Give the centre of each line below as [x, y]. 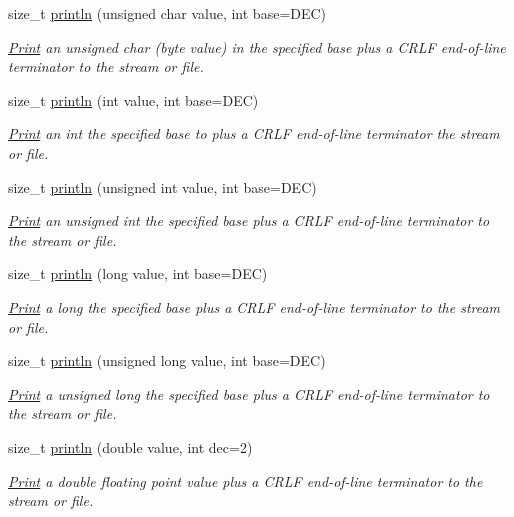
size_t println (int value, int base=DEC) [133, 99]
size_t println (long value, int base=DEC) [138, 273]
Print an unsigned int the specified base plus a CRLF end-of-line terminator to [249, 220]
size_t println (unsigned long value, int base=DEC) [167, 360]
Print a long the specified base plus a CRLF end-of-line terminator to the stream [254, 306]
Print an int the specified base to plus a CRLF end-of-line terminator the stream [254, 133]
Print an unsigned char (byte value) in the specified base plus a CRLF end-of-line [257, 46]
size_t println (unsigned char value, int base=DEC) [167, 13]
